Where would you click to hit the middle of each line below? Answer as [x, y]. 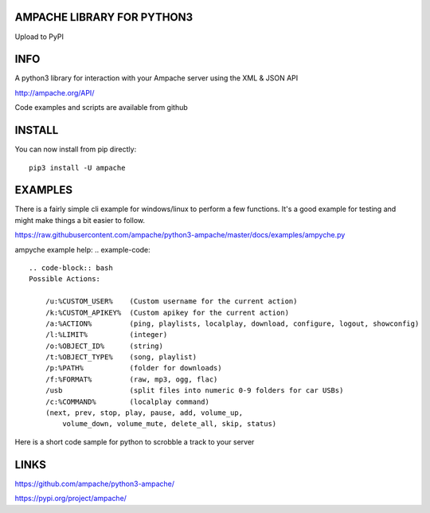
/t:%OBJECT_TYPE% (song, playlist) [121, 357]
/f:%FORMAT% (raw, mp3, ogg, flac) [131, 379]
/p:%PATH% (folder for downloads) [133, 368]
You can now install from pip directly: [76, 149]
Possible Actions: [65, 279]
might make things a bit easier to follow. [80, 220]
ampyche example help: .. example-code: [82, 249]
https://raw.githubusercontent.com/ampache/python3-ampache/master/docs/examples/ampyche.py [180, 235]
